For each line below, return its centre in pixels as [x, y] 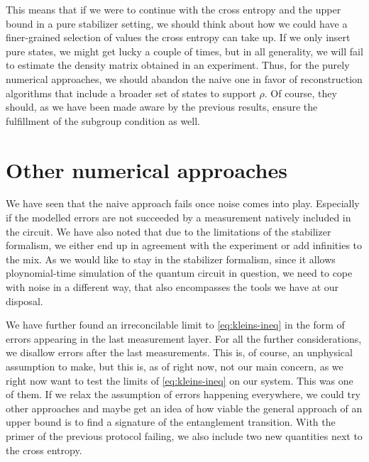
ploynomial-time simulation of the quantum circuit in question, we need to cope [179, 273]
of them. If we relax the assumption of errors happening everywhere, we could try [183, 394]
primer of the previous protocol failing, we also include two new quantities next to [184, 435]
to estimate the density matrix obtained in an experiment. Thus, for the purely [178, 65]
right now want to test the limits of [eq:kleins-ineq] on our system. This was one [180, 380]
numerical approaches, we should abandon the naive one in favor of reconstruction [184, 78]
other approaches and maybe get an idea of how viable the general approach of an [184, 408]
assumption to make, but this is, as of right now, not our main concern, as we [175, 366]
